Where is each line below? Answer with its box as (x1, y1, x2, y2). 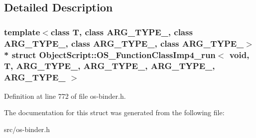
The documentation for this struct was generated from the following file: (4, 107, 225, 118)
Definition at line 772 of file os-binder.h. (4, 90, 126, 101)
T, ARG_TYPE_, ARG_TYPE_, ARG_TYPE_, (4, 60, 215, 72)
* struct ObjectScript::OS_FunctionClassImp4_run (4, 48, 216, 61)
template (4, 25, 40, 38)
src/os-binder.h (4, 124, 50, 134)
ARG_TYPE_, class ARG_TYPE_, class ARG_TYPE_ (4, 37, 244, 49)
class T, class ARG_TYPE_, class (50, 25, 193, 38)
